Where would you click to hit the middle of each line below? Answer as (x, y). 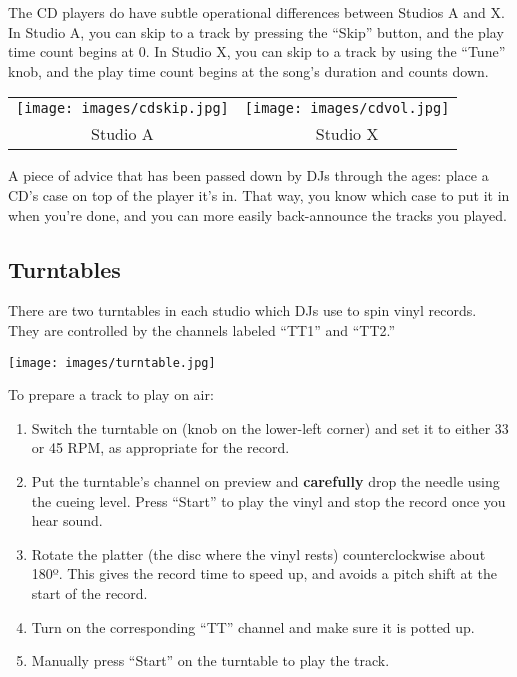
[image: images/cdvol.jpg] (347, 108)
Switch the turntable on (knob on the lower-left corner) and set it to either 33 (270, 427)
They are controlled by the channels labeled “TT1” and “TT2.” (202, 329)
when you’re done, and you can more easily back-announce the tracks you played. (257, 214)
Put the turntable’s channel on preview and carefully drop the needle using (265, 480)
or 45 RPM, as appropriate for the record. (160, 447)
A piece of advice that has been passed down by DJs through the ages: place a (248, 175)
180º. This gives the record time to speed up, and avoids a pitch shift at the (264, 573)
